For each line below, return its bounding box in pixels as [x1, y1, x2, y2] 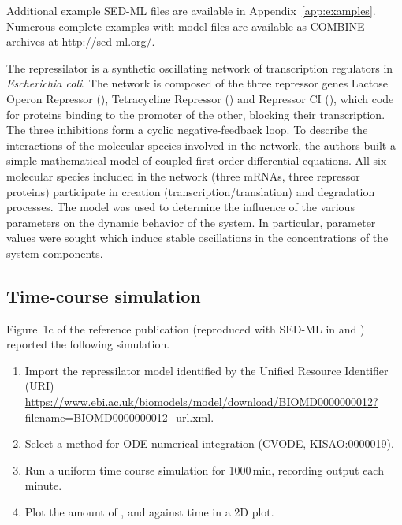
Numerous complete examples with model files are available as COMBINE [6, 17, 365, 34]
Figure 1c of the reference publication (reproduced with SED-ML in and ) [6, 320, 365, 337]
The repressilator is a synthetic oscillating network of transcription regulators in [6, 59, 393, 76]
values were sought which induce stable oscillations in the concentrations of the [6, 229, 389, 246]
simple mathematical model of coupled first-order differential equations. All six [6, 152, 387, 169]
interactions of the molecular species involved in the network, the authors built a [6, 136, 396, 153]
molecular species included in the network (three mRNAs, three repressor [6, 167, 360, 184]
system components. [6, 244, 103, 261]
